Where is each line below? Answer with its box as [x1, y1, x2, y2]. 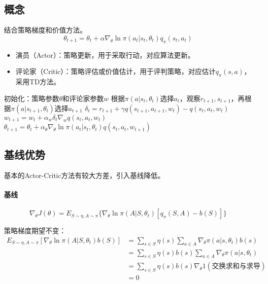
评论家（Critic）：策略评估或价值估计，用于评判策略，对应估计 [15, 66, 216, 76]
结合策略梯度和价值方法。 [4, 25, 87, 35]
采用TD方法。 [15, 76, 61, 86]
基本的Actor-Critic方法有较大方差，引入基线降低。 [4, 170, 165, 180]
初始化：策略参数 [4, 93, 59, 103]
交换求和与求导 [212, 263, 261, 270]
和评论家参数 [62, 93, 104, 103]
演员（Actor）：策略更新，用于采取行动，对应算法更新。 [15, 49, 195, 60]
